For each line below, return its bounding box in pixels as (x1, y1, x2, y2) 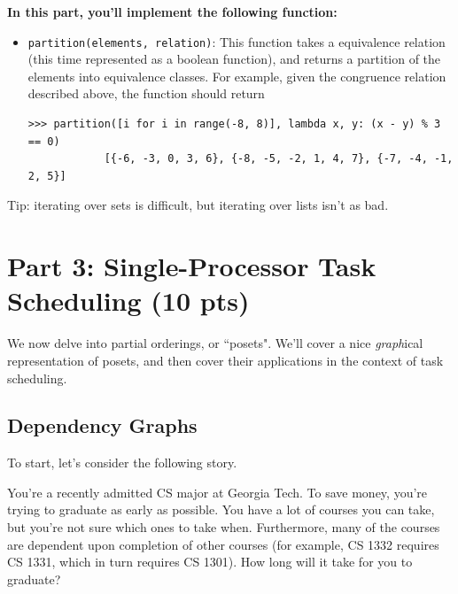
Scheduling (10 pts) (7, 282, 250, 319)
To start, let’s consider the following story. (7, 453, 237, 472)
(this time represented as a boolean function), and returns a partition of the (27, 50, 441, 68)
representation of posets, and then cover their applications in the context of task (7, 351, 444, 369)
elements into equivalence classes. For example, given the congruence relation (27, 66, 446, 85)
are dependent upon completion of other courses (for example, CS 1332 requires (7, 535, 439, 553)
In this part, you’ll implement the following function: (7, 3, 338, 20)
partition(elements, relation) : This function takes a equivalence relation (27, 32, 446, 50)
